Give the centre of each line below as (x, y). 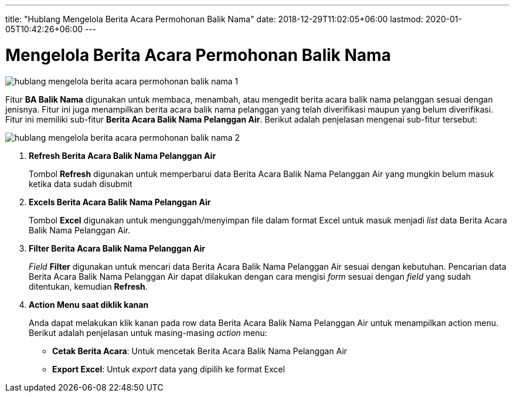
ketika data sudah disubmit (81, 184)
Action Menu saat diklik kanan (89, 304)
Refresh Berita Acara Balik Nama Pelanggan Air (122, 155)
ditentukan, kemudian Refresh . (88, 286)
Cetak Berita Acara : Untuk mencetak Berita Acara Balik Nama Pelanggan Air (200, 351)
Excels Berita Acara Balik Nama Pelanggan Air (120, 202)
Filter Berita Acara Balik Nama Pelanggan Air (117, 248)
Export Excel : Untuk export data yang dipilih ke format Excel (169, 369)
